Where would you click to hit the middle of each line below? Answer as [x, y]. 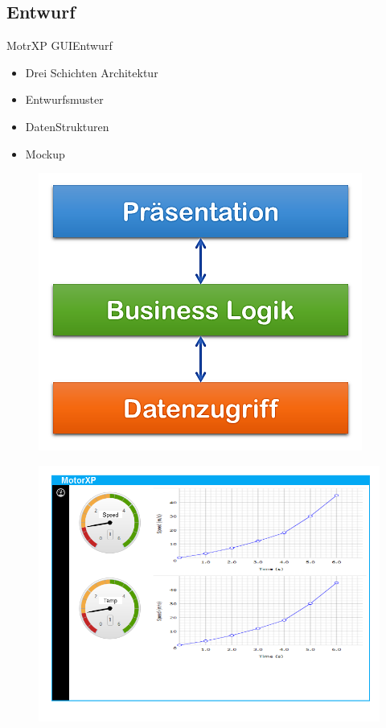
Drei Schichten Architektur [92, 72]
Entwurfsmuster [64, 99]
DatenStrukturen [67, 126]
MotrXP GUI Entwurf [60, 45]
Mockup [45, 153]
